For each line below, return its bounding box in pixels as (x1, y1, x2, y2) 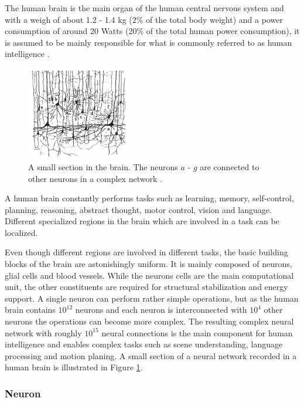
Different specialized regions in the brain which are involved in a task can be (5, 215, 279, 227)
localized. (5, 226, 38, 238)
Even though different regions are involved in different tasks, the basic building (5, 246, 288, 258)
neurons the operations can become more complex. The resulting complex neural (5, 315, 294, 327)
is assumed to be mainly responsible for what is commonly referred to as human (5, 36, 292, 48)
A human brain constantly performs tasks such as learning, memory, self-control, (5, 192, 294, 204)
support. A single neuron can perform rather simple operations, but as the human (5, 292, 299, 304)
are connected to (200, 160, 259, 173)
